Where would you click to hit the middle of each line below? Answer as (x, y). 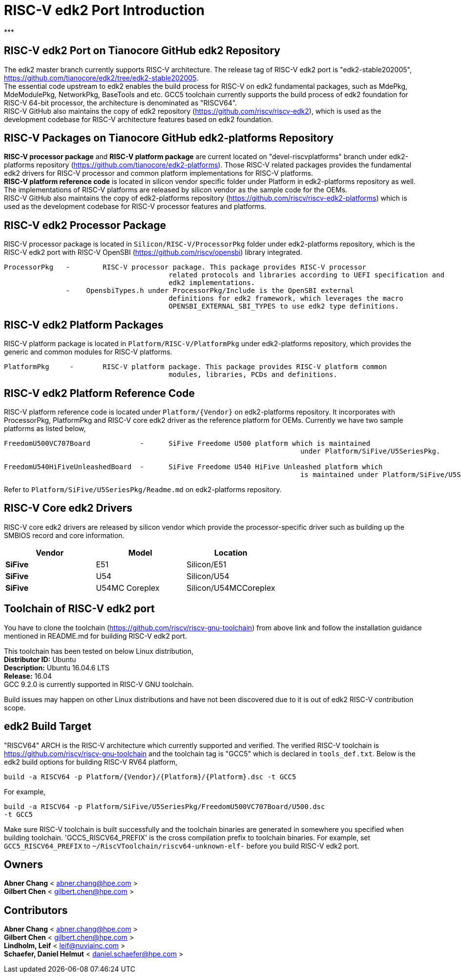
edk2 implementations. (212, 283)
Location (231, 552)
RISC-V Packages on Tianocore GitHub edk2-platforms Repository (169, 138)
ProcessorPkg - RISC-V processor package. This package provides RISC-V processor (185, 267)
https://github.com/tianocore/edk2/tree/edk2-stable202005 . (101, 78)
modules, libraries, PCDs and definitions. (253, 375)
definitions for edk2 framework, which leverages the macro (286, 299)
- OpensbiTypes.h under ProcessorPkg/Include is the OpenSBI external (210, 291)
